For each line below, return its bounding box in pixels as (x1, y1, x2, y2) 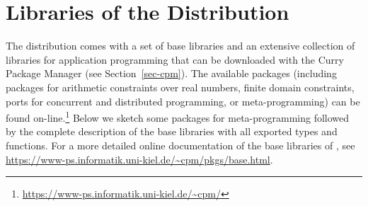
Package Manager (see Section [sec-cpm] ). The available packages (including (6, 66, 337, 81)
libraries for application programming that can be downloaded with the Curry (6, 52, 344, 67)
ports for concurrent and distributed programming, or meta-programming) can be (6, 93, 360, 108)
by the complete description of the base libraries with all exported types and (6, 124, 338, 139)
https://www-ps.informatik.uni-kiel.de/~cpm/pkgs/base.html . (6, 151, 273, 166)
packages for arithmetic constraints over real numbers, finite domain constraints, (6, 79, 355, 94)
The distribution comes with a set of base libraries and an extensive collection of (6, 38, 355, 53)
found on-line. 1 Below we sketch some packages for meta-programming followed (6, 108, 350, 125)
